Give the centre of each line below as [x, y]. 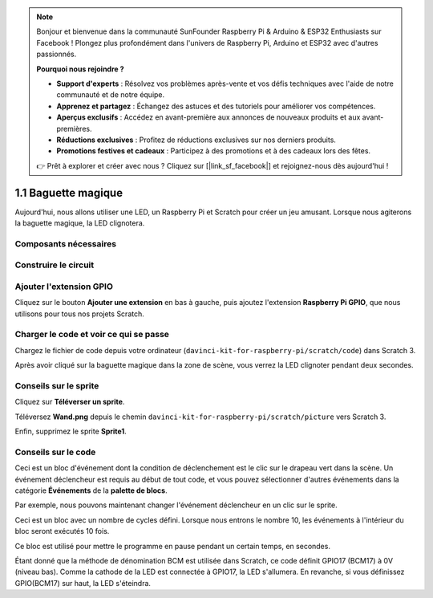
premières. [74, 128]
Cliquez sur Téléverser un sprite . [70, 402]
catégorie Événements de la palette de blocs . [91, 490]
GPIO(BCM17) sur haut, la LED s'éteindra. [83, 583]
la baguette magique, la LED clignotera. [80, 223]
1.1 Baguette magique [69, 193]
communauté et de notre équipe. [111, 95]
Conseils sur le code [55, 452]
